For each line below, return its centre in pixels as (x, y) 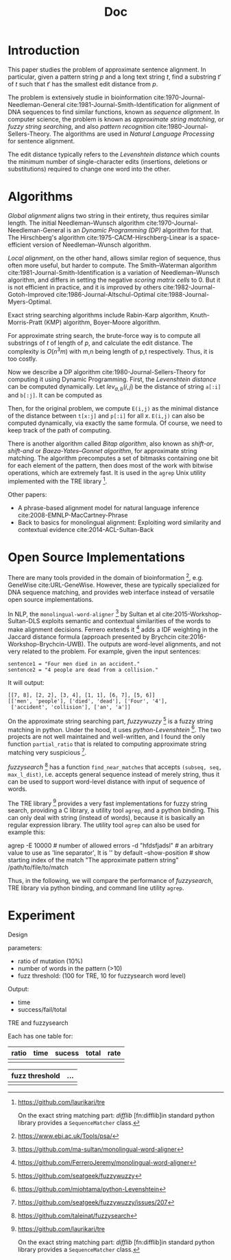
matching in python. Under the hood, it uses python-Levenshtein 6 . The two (114, 729)
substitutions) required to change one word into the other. (89, 169)
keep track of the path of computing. (60, 431)
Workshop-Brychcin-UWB (45, 644)
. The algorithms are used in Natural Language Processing (132, 134)
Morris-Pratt (25, 322)
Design (18, 935)
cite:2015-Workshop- (192, 614)
